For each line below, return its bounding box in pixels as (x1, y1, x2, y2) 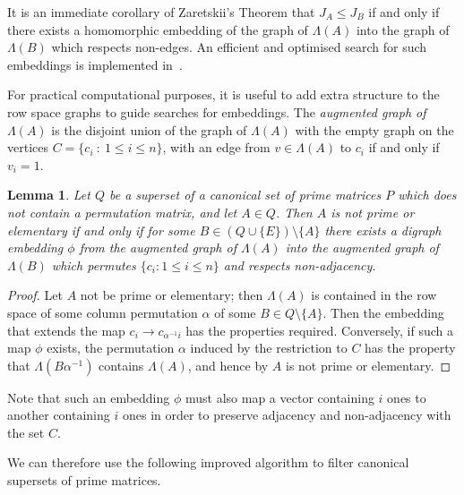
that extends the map (7, 320, 125, 339)
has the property (365, 338, 456, 357)
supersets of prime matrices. (7, 471, 161, 490)
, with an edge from (162, 138, 271, 157)
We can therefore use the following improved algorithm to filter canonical (7, 453, 409, 472)
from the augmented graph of (79, 238, 236, 257)
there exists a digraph (324, 220, 442, 239)
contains (99, 355, 144, 374)
